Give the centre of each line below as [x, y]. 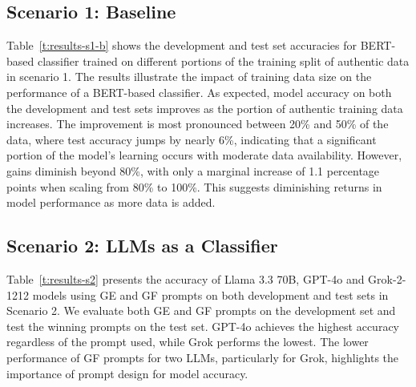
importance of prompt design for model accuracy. [127, 373]
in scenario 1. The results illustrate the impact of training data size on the [189, 77]
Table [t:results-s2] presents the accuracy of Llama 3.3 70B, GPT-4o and [186, 278]
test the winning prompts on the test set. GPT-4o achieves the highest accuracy [203, 326]
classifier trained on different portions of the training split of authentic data [223, 60]
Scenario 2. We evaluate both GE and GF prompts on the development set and [201, 310]
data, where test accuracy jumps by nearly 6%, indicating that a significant [192, 139]
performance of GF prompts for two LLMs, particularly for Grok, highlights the [203, 357]
